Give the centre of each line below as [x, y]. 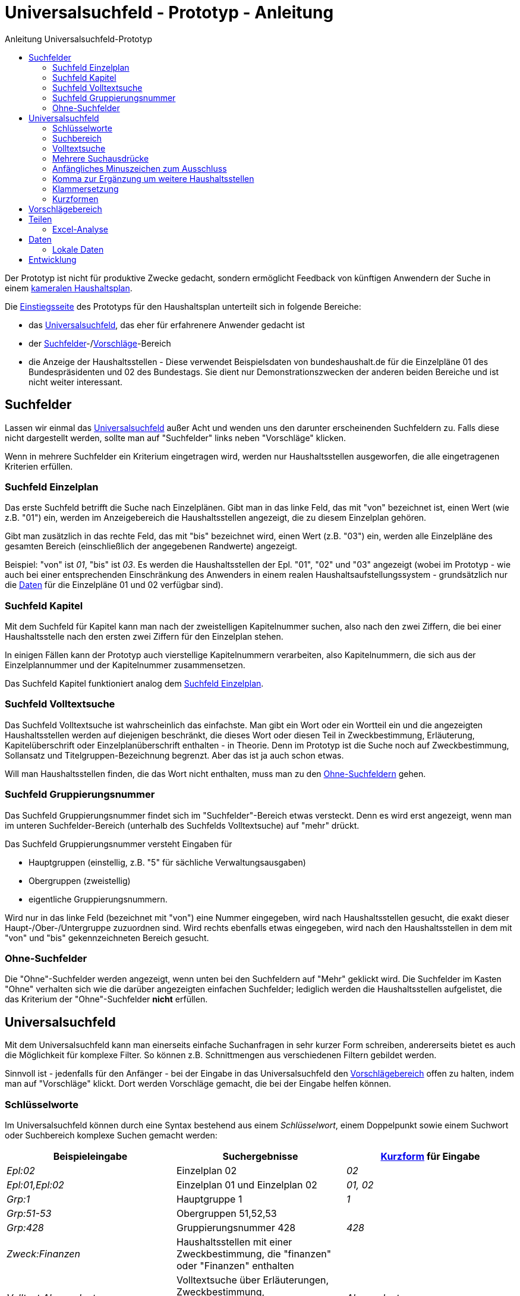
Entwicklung [53, 259]
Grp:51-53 [29, 1213]
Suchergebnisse [260, 1156]
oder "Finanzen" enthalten [235, 1265]
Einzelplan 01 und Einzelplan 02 [247, 1185]
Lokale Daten [78, 249]
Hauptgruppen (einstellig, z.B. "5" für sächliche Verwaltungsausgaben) [167, 862]
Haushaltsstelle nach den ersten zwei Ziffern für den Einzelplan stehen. [144, 637]
